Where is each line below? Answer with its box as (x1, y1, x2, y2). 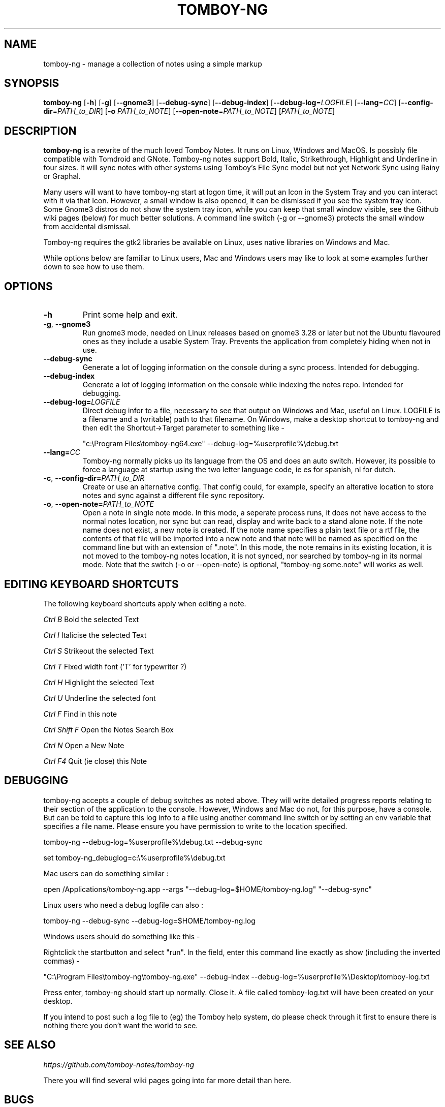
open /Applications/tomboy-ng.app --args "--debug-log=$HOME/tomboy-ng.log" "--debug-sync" (43, 884, 372, 894)
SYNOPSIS (4, 77, 59, 90)
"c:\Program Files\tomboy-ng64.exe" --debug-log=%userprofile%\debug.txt (82, 439, 339, 448)
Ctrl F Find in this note (43, 709, 117, 718)
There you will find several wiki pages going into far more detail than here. (43, 1075, 292, 1085)
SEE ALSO (4, 1038, 56, 1052)
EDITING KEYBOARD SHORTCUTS (4, 577, 179, 591)
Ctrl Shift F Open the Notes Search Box (43, 725, 174, 734)
